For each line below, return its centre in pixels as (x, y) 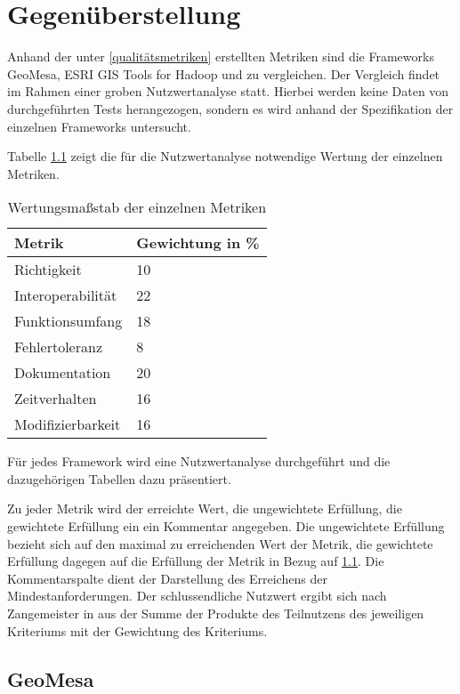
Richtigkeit (48, 270)
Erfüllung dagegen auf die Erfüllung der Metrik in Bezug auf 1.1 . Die (196, 561)
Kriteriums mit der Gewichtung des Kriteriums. (137, 630)
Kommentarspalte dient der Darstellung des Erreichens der (167, 578)
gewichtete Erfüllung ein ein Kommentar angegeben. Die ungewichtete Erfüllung (226, 526)
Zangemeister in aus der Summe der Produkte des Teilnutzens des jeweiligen (216, 613)
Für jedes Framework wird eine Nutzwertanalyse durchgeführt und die (199, 461)
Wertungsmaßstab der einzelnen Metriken (137, 207)
